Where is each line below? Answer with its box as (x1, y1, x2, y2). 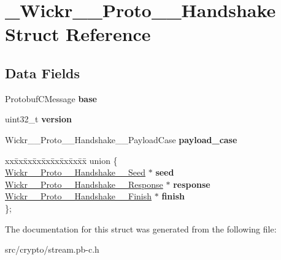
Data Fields (5, 63, 80, 82)
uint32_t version (5, 113, 72, 125)
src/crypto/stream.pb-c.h (5, 243, 99, 256)
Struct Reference (5, 21, 151, 46)
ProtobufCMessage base (5, 92, 97, 105)
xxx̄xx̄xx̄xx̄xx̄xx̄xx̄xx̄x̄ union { (5, 154, 118, 166)
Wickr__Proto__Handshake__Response (5, 177, 163, 190)
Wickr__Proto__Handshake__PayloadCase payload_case (5, 133, 237, 146)
